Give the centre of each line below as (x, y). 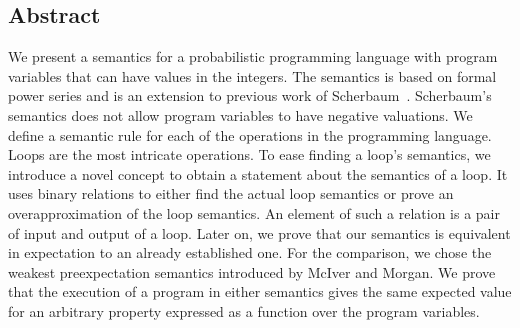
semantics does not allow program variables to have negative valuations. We (240, 114)
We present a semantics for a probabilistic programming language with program (253, 56)
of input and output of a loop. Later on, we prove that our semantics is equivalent (259, 232)
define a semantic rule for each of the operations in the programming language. (250, 134)
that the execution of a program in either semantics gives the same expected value (260, 291)
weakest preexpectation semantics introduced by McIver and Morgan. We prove (252, 271)
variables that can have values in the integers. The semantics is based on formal (252, 75)
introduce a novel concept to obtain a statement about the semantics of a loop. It (258, 173)
